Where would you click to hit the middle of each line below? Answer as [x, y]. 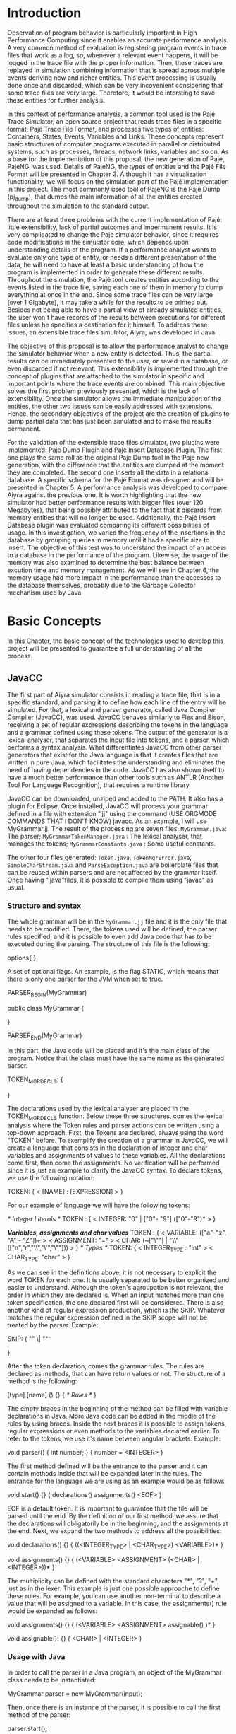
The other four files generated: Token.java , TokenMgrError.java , [100, 858]
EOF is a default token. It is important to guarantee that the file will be [108, 1508]
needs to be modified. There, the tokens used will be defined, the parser [112, 929]
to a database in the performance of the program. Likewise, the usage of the [118, 555]
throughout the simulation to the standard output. [79, 206]
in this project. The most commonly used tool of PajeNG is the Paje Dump [114, 189]
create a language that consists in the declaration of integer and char [107, 1148]
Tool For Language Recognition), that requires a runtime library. [99, 785]
